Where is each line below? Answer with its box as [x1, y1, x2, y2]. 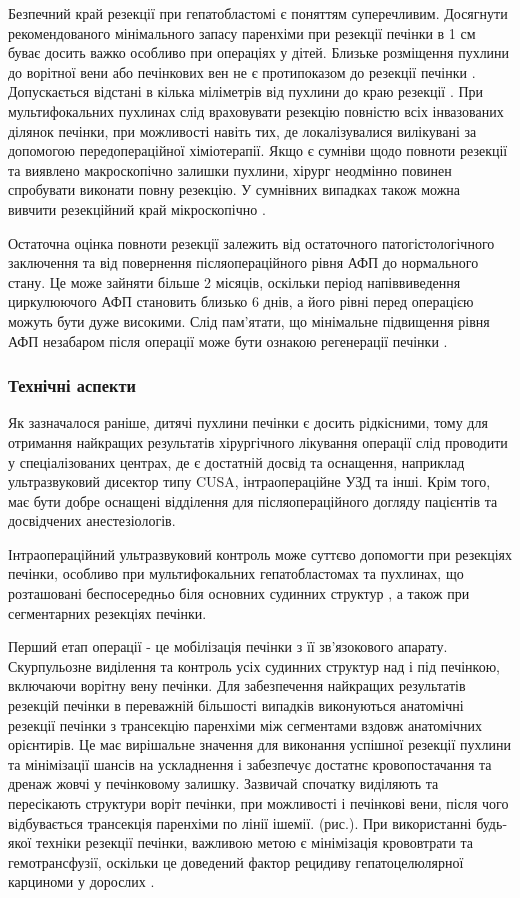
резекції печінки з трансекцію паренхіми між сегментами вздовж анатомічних [8, 714, 482, 735]
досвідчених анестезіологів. [8, 510, 176, 531]
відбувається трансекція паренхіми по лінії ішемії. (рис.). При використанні [8, 812, 472, 833]
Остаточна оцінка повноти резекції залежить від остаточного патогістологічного [8, 232, 495, 253]
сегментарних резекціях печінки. [8, 602, 207, 623]
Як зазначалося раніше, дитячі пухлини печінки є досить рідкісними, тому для [8, 412, 488, 433]
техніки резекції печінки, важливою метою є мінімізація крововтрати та [36, 832, 473, 853]
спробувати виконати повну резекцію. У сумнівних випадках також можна [8, 179, 461, 200]
